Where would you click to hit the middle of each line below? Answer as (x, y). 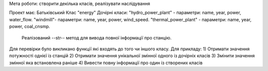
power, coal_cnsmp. (30, 27)
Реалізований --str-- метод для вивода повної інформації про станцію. (97, 37)
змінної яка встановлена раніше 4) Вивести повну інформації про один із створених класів (106, 63)
